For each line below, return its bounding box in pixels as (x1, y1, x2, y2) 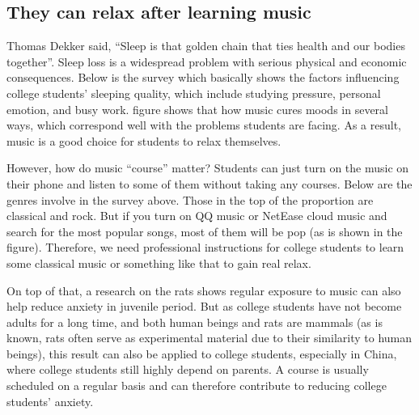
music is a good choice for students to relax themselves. (6, 132, 281, 149)
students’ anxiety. (6, 392, 94, 409)
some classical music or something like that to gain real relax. (6, 254, 311, 271)
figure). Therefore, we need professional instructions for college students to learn (6, 239, 404, 256)
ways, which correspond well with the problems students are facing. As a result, (6, 116, 401, 133)
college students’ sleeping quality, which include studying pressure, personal (6, 84, 381, 101)
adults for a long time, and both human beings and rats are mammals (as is (6, 313, 383, 330)
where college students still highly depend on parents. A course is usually (6, 361, 369, 378)
